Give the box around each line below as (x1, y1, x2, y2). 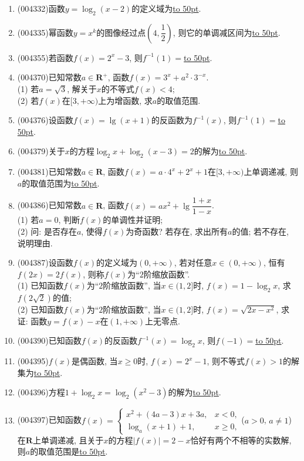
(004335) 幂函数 (17, 26, 73, 38)
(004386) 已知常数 (17, 199, 82, 211)
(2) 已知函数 (17, 303, 64, 316)
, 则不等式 (207, 355, 245, 367)
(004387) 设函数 (17, 256, 73, 269)
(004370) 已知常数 (17, 71, 82, 83)
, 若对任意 (174, 256, 212, 269)
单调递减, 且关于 (40, 433, 104, 446)
